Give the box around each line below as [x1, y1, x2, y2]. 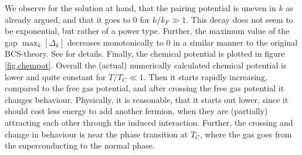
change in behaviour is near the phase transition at [5, 128, 188, 140]
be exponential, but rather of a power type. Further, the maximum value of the [5, 25, 290, 37]
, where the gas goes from [199, 128, 292, 140]
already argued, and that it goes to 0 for [5, 13, 150, 25]
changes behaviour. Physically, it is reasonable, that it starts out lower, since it [5, 93, 289, 105]
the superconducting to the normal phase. [5, 139, 155, 151]
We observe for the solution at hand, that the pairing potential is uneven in [5, 2, 276, 13]
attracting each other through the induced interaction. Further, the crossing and [5, 116, 293, 128]
